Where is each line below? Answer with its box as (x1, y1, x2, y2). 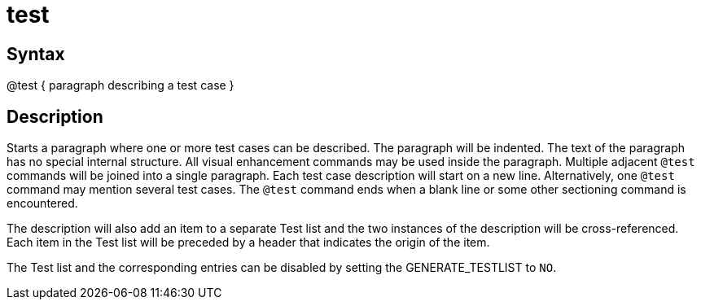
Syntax (7, 43, 65, 64)
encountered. (7, 196, 78, 211)
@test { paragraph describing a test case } (7, 78, 234, 93)
